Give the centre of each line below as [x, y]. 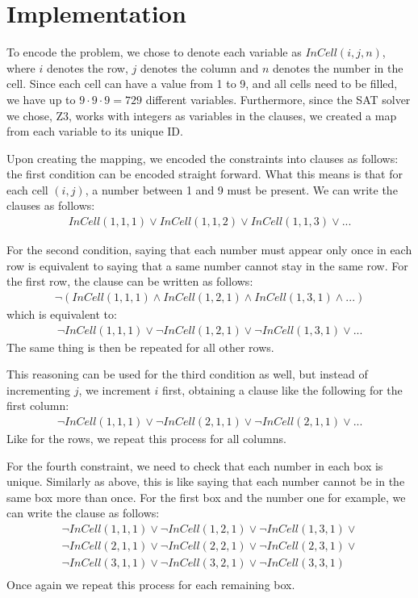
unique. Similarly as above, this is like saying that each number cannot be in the [206, 481]
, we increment [115, 389]
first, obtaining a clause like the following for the [282, 389]
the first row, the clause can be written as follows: [130, 281]
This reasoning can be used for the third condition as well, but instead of [187, 374]
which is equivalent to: [62, 314]
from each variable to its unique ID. [95, 131]
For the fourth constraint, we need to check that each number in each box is [195, 465]
